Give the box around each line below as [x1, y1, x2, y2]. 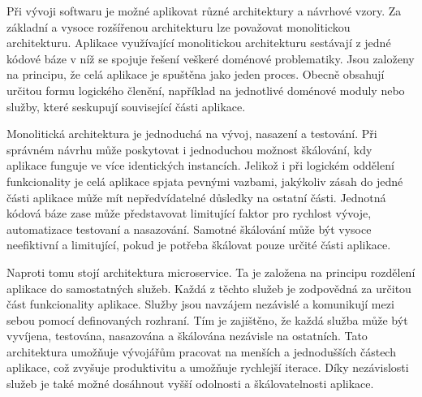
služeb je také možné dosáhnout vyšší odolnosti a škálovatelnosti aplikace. [6, 375, 374, 392]
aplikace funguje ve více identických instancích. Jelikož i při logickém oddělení [6, 157, 394, 174]
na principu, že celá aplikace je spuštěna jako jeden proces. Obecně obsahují [6, 66, 385, 83]
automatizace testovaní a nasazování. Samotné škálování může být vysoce [6, 220, 372, 237]
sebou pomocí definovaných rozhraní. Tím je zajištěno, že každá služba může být [6, 311, 408, 328]
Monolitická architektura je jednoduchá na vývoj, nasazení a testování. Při [6, 125, 377, 142]
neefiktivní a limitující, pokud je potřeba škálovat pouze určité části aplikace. [6, 236, 391, 253]
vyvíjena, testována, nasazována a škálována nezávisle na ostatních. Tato [6, 327, 368, 344]
